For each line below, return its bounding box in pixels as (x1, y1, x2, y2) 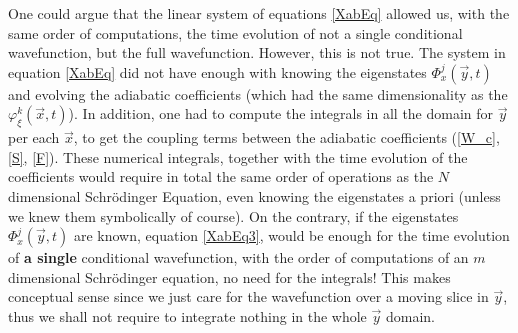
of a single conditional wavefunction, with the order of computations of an (8, 247, 469, 268)
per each (8, 127, 60, 148)
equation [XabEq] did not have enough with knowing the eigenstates (8, 61, 427, 82)
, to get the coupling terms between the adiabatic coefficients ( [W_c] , (73, 127, 500, 148)
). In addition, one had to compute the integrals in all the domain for (68, 103, 494, 124)
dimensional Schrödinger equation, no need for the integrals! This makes (8, 266, 451, 287)
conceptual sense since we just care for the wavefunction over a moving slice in (8, 286, 489, 307)
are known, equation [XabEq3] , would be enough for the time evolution (73, 225, 510, 246)
